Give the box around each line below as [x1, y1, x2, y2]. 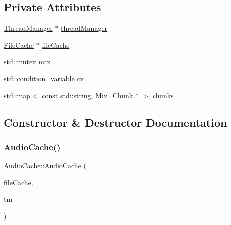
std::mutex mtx [4, 56, 51, 67]
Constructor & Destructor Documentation [4, 114, 227, 130]
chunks [152, 90, 174, 100]
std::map [4, 90, 30, 100]
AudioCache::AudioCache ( [4, 160, 86, 171]
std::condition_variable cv [4, 73, 84, 83]
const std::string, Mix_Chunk [42, 90, 133, 100]
